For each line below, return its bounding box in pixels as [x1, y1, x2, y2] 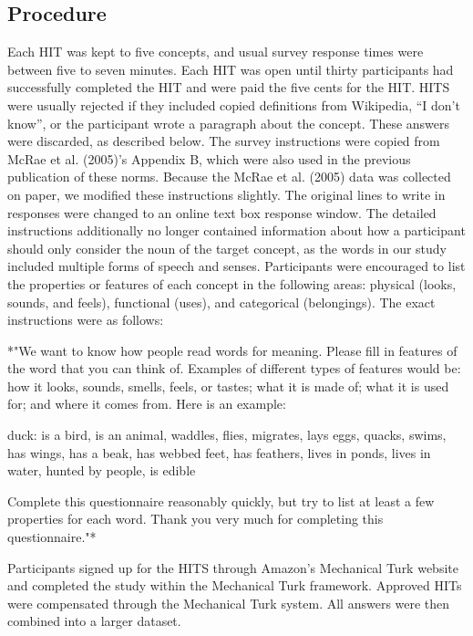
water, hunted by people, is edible [7, 461, 196, 480]
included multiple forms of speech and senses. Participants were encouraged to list [7, 256, 466, 276]
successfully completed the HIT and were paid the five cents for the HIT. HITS [7, 78, 450, 97]
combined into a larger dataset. [7, 611, 181, 631]
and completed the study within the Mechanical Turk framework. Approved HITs [7, 576, 462, 595]
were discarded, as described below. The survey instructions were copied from [7, 131, 440, 151]
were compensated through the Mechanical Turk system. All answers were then [7, 593, 450, 612]
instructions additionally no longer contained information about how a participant [7, 221, 466, 240]
